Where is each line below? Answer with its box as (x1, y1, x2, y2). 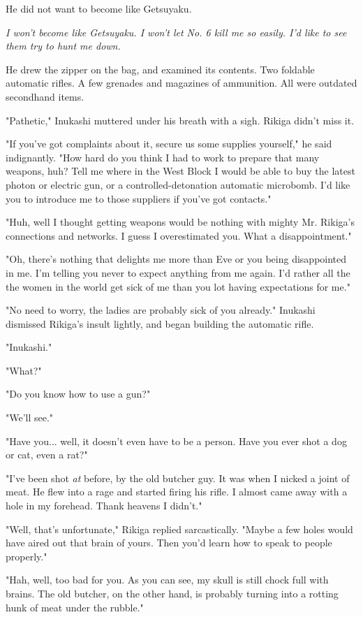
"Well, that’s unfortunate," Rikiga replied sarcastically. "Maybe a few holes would (6, 521, 353, 536)
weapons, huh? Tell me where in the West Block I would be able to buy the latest (6, 164, 355, 178)
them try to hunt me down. (6, 38, 121, 53)
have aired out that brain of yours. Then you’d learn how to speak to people (6, 535, 332, 550)
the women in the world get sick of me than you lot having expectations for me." (6, 279, 350, 293)
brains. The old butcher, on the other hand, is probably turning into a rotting (6, 586, 339, 600)
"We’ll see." (6, 410, 54, 425)
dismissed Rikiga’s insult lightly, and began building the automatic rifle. (6, 316, 314, 331)
